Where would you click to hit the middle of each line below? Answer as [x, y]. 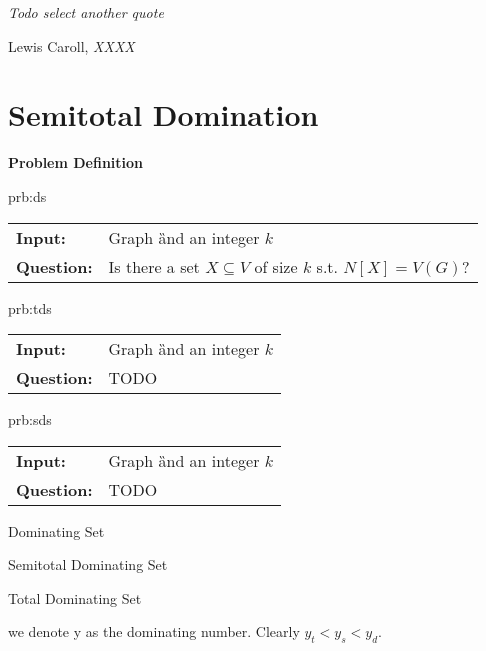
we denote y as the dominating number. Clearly [154, 631]
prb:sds [30, 419]
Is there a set [154, 266]
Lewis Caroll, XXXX [71, 45]
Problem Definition [76, 162]
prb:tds [30, 307]
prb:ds [27, 195]
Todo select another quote [86, 12]
